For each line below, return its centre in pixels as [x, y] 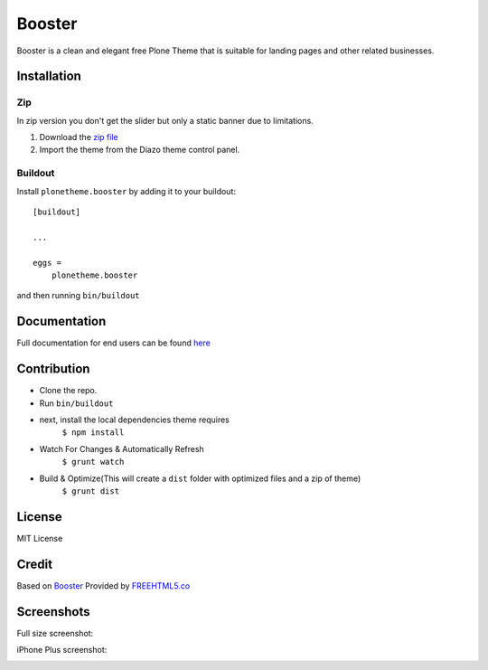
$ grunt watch [93, 462]
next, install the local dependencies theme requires [134, 420]
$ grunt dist [91, 491]
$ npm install [93, 433]
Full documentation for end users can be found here [114, 343]
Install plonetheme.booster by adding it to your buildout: [127, 191]
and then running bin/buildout [78, 296]
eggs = [47, 263]
